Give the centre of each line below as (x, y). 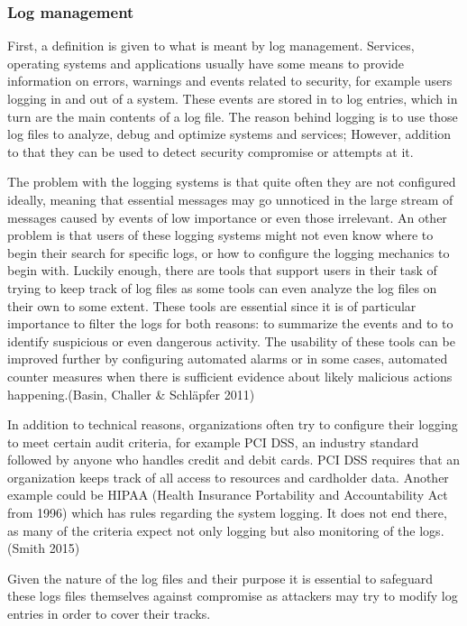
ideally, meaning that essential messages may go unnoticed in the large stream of (230, 199)
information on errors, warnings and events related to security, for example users (230, 81)
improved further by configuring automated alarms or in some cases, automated (228, 359)
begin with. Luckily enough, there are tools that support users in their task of (222, 270)
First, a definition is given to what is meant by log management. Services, (211, 46)
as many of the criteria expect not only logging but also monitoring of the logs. (226, 530)
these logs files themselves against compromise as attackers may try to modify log (233, 596)
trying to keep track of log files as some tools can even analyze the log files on (222, 287)
